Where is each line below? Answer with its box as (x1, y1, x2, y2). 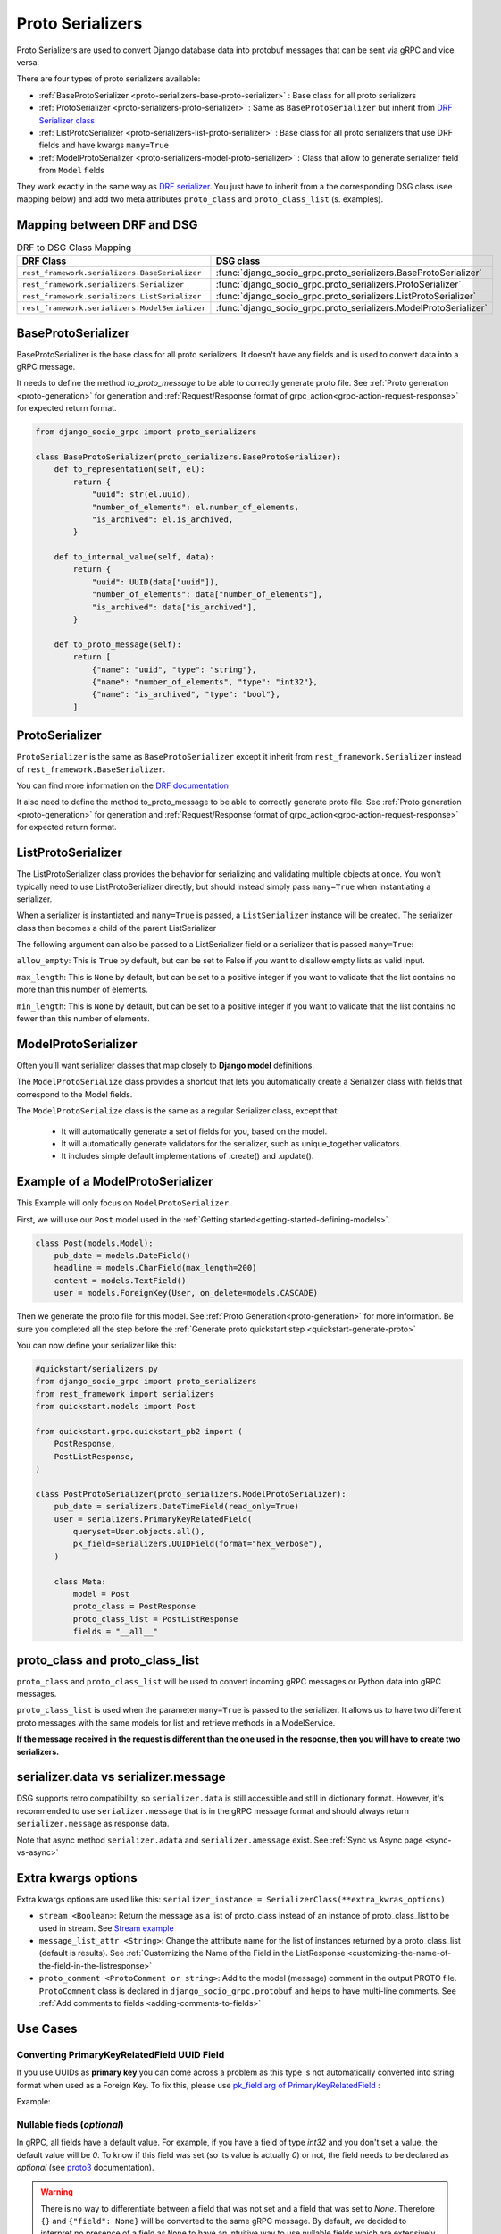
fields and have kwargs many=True (38, 139, 170, 151)
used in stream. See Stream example (38, 1922, 174, 1934)
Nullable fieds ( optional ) (16, 2118, 124, 2130)
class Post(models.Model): (35, 1238, 154, 1248)
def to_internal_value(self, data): (54, 552, 214, 562)
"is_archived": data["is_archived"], (91, 601, 257, 612)
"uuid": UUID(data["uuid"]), (91, 576, 220, 587)
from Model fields (38, 165, 105, 176)
